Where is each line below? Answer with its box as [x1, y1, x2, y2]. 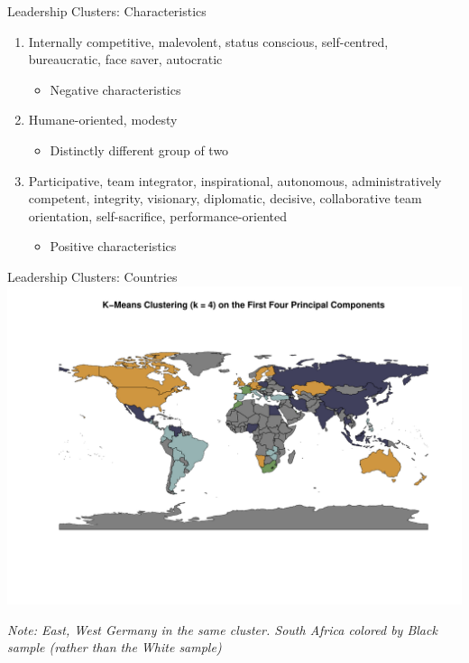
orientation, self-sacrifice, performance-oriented [28, 206, 287, 225]
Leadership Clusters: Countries [7, 266, 178, 285]
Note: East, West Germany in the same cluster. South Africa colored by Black [7, 620, 437, 639]
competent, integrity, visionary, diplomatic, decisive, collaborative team [28, 189, 422, 208]
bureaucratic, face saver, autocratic [28, 50, 223, 69]
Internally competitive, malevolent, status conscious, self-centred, [28, 32, 389, 51]
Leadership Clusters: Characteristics [7, 2, 207, 20]
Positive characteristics [50, 237, 177, 256]
